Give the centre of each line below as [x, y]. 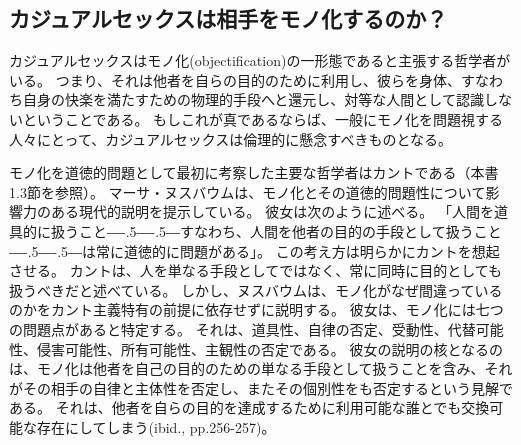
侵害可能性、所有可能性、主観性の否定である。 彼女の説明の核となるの [270, 348]
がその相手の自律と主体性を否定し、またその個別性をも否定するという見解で [261, 387]
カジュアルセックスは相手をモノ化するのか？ [228, 18]
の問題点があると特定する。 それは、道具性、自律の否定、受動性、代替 [242, 328]
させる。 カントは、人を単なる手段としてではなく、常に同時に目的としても [256, 270]
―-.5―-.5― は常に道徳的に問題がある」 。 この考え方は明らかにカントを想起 [254, 250]
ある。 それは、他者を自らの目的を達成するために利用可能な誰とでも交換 [249, 407]
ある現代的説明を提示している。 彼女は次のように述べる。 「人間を [272, 211]
